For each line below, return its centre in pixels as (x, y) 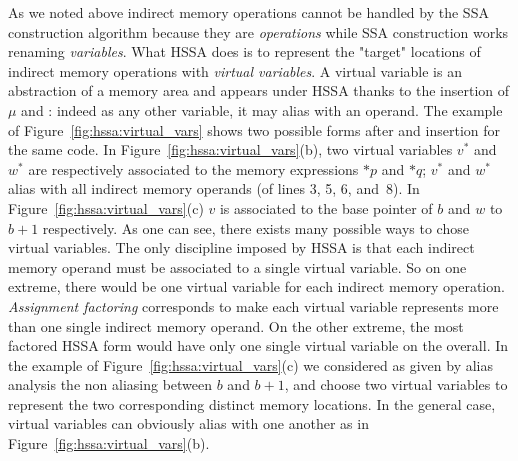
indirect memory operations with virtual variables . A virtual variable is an (235, 70)
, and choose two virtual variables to (396, 384)
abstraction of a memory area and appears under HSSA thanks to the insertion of (259, 90)
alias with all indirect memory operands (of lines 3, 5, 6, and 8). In (214, 188)
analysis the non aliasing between (110, 384)
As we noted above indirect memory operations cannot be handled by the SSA (248, 12)
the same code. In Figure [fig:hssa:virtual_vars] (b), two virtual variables (230, 149)
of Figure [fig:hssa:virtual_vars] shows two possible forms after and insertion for (254, 129)
